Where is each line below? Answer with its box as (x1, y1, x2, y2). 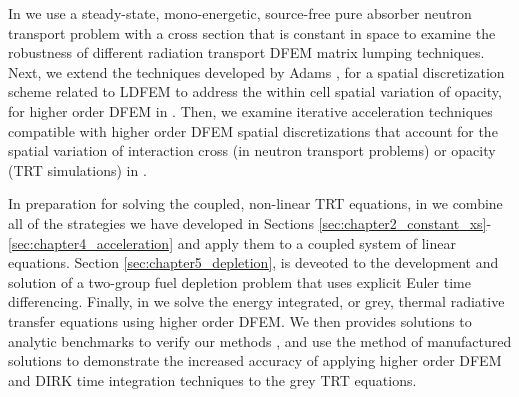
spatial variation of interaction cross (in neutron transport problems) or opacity (8, 140, 496, 161)
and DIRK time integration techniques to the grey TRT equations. (8, 369, 417, 390)
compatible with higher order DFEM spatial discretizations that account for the (8, 120, 498, 141)
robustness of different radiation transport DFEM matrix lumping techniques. (8, 42, 485, 63)
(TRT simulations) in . (8, 159, 147, 180)
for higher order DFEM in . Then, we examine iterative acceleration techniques (8, 100, 493, 121)
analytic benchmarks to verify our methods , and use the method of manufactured (8, 330, 512, 351)
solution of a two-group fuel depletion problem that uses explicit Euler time (8, 271, 471, 292)
